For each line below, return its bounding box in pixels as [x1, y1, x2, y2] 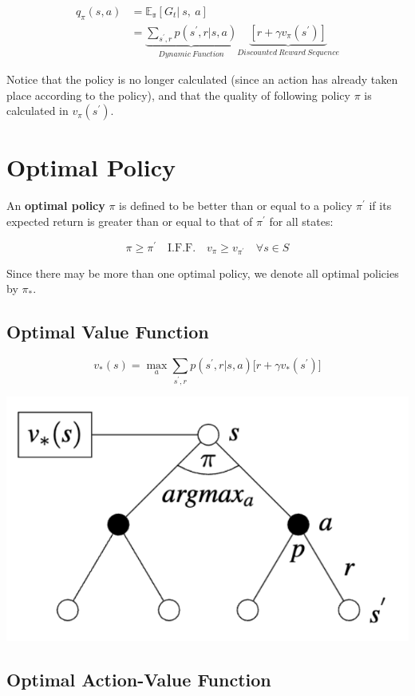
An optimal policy [6, 197, 105, 214]
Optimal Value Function [6, 319, 209, 344]
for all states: [269, 213, 334, 229]
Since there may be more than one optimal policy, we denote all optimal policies [6, 264, 399, 281]
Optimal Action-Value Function [6, 667, 271, 692]
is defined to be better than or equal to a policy [119, 197, 353, 214]
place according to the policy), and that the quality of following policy [6, 86, 350, 103]
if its [369, 197, 392, 214]
